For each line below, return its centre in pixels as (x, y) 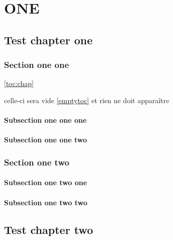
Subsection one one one (45, 120)
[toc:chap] (19, 83)
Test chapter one (48, 39)
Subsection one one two (46, 140)
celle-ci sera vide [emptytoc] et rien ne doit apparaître (87, 100)
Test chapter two (49, 229)
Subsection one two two (46, 202)
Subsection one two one (46, 182)
